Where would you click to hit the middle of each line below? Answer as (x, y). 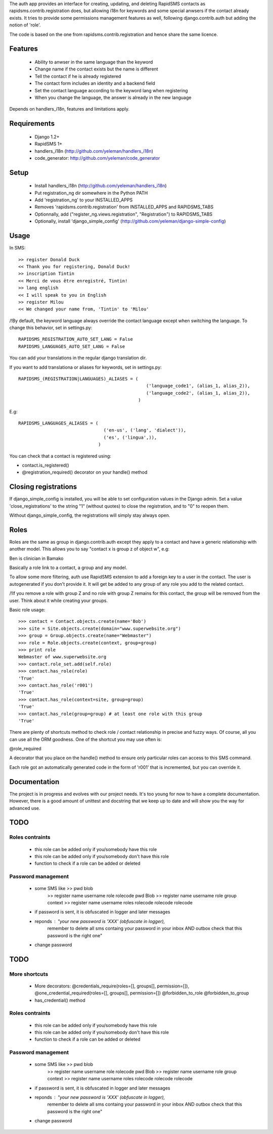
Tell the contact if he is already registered (78, 76)
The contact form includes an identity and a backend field (95, 83)
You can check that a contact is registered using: (60, 456)
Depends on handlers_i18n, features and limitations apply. (70, 109)
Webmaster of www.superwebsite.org (62, 657)
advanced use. (25, 808)
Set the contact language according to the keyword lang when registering (111, 90)
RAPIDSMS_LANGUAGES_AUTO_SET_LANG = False (72, 346)
